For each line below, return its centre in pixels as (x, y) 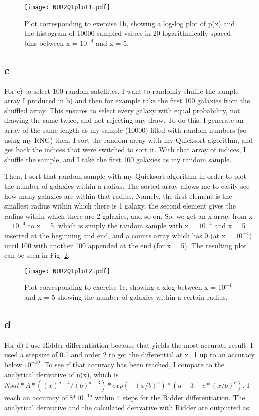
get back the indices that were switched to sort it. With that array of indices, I (125, 150)
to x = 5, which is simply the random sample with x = (112, 225)
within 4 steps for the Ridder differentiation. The (170, 398)
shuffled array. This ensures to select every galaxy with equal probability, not (122, 110)
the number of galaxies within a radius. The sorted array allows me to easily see (127, 186)
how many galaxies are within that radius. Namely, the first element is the (118, 196)
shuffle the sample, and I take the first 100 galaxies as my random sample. (118, 159)
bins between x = (51, 42)
